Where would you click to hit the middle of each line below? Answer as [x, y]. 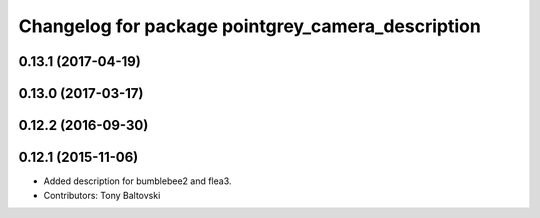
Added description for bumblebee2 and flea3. [137, 181]
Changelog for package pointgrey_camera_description [250, 26]
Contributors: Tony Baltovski [102, 195]
